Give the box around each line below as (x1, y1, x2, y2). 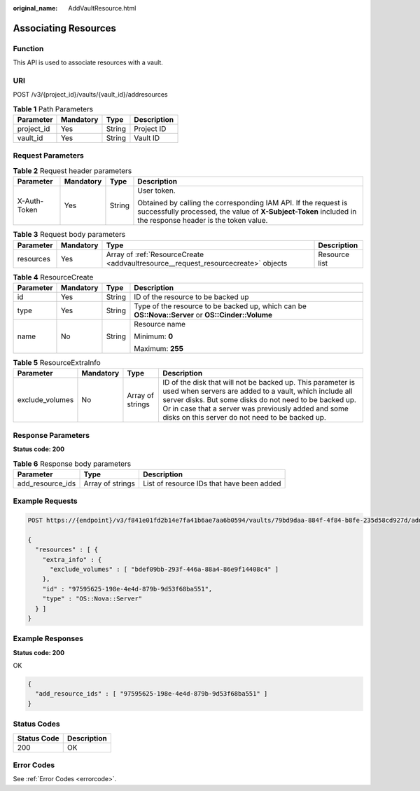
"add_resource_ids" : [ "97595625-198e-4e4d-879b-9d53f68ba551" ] (35, 690, 268, 698)
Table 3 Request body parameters (13, 230, 126, 240)
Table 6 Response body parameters (13, 459, 132, 469)
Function (13, 43, 44, 53)
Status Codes (13, 719, 60, 729)
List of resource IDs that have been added (142, 479, 281, 488)
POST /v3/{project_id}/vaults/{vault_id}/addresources (13, 90, 168, 99)
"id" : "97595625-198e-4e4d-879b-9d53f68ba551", (42, 585, 213, 593)
